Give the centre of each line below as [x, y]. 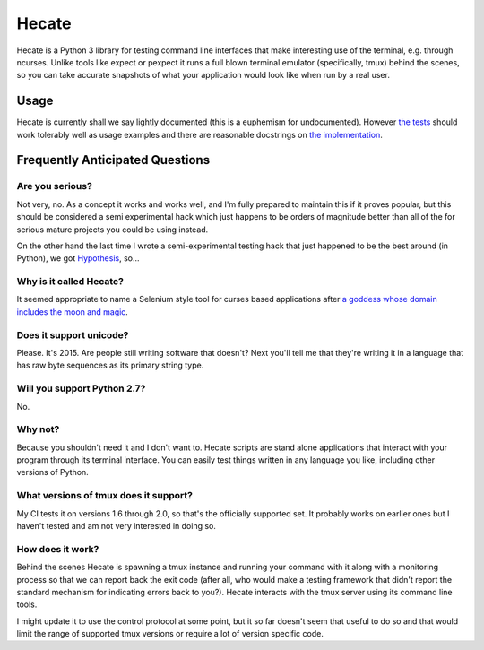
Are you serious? [55, 186]
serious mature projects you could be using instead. [112, 230]
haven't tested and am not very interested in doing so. [117, 526]
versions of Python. [52, 472]
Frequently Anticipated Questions [113, 160]
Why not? [38, 429]
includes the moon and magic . [73, 312]
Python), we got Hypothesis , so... [78, 258]
